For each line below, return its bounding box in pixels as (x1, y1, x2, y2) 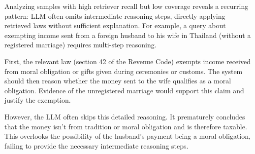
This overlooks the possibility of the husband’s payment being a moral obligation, (4, 131, 251, 141)
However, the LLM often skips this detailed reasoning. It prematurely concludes (4, 111, 245, 121)
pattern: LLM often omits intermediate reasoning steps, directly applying (4, 10, 225, 21)
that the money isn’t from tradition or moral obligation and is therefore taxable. (4, 121, 247, 131)
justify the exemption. (4, 95, 71, 105)
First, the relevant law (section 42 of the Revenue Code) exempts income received (4, 56, 251, 66)
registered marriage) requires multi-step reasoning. (4, 39, 157, 50)
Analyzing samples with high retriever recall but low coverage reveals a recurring (4, 1, 249, 11)
